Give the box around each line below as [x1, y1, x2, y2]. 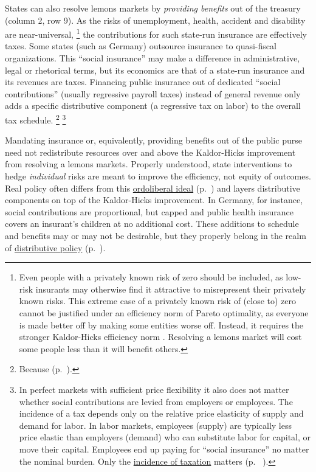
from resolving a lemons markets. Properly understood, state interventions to [5, 158, 292, 170]
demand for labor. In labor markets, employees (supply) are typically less [19, 418, 292, 431]
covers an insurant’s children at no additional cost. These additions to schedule [5, 217, 299, 230]
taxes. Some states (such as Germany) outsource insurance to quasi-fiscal [5, 40, 276, 52]
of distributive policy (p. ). [5, 241, 106, 254]
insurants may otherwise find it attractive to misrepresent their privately [35, 282, 306, 295]
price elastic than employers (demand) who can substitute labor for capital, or [19, 431, 311, 443]
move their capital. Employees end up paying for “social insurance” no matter [19, 442, 309, 455]
